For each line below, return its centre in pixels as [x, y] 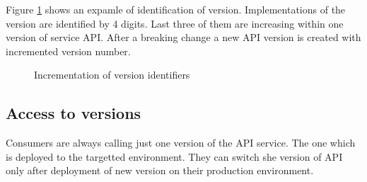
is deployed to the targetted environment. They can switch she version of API [174, 156]
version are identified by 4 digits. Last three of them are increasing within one [175, 23]
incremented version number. [68, 51]
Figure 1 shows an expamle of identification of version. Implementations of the [176, 9]
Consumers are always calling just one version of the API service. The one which [181, 143]
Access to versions [74, 113]
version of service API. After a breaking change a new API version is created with [183, 37]
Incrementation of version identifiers [112, 75]
